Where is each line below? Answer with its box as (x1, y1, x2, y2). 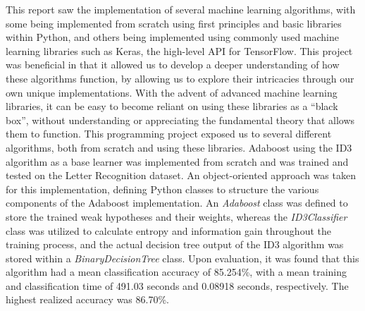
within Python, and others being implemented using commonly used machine (6, 30, 339, 44)
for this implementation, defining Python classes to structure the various (6, 181, 319, 196)
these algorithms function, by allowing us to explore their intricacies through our (6, 71, 354, 85)
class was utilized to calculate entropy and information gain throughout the (6, 223, 331, 238)
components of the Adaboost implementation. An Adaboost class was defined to (6, 195, 348, 210)
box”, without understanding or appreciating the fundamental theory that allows (6, 112, 355, 127)
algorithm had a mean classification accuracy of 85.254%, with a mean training (6, 264, 347, 279)
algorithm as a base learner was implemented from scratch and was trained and (6, 154, 349, 169)
